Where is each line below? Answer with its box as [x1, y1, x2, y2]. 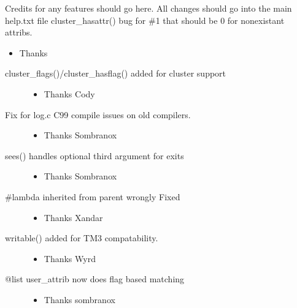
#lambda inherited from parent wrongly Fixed [5, 190, 180, 203]
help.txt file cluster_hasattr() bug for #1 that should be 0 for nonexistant [5, 13, 285, 26]
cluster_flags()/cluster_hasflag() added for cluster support [5, 67, 226, 80]
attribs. [5, 26, 33, 39]
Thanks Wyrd [44, 252, 96, 265]
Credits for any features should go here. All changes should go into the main [5, 2, 292, 14]
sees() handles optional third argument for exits [5, 149, 184, 162]
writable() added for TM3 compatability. [5, 231, 158, 244]
